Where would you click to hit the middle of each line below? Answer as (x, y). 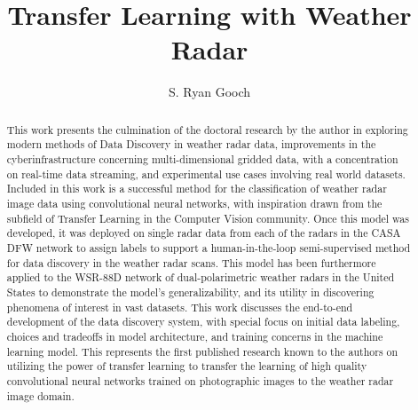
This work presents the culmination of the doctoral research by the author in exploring (207, 129)
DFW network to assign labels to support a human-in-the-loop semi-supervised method (209, 247)
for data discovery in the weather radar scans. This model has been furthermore (191, 262)
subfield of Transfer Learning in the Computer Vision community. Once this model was (208, 218)
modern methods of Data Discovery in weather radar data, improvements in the (191, 144)
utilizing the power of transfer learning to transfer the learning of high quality (187, 366)
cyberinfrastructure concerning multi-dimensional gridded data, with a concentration (202, 159)
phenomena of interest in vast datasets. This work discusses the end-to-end (180, 307)
